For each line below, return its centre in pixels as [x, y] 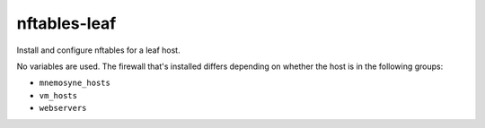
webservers [63, 108]
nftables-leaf [66, 23]
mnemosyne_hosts [75, 83]
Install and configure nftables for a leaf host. [98, 50]
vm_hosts [58, 95]
